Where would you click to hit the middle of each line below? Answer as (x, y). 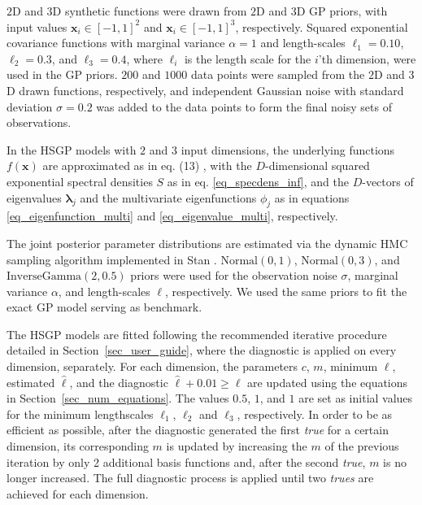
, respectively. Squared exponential (322, 26)
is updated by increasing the (237, 446)
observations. (39, 122)
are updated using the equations (328, 382)
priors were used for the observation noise (234, 275)
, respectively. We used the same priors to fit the (286, 291)
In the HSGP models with (72, 149)
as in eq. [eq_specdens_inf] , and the (258, 181)
